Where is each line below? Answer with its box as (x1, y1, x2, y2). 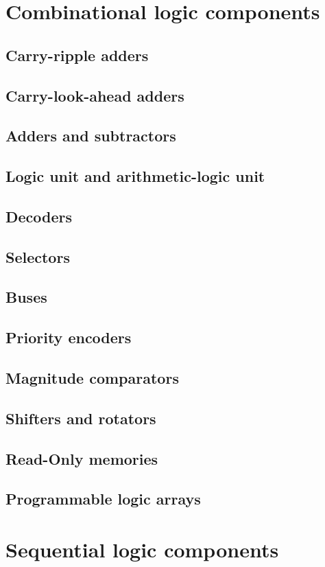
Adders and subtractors (5, 125, 176, 146)
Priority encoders (5, 327, 132, 348)
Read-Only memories (5, 448, 158, 469)
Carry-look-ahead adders (5, 84, 184, 106)
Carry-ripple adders (5, 44, 149, 65)
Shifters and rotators (5, 407, 156, 428)
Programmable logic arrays (5, 488, 201, 509)
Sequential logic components (5, 535, 279, 563)
